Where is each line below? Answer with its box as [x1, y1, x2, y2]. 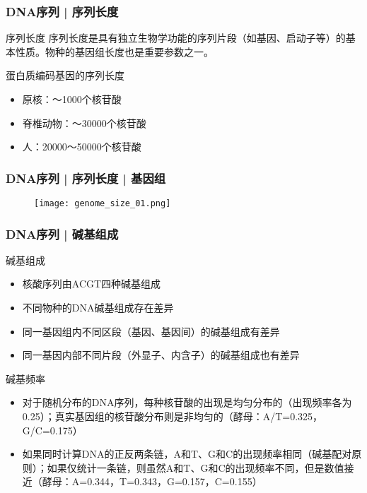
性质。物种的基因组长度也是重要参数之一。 [15, 44, 214, 59]
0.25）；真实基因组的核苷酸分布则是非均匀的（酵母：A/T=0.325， [22, 409, 323, 424]
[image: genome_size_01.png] [34, 198, 171, 208]
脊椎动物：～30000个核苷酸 [22, 115, 146, 130]
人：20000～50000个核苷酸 [22, 139, 141, 154]
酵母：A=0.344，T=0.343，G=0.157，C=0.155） [42, 474, 262, 489]
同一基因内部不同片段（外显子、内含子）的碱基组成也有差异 [22, 348, 300, 362]
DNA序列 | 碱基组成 [6, 225, 119, 242]
